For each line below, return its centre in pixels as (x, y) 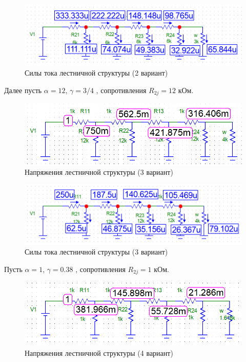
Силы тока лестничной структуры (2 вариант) (96, 73)
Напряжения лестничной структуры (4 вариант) (99, 352)
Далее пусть (23, 90)
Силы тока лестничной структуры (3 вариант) (96, 252)
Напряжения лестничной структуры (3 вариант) (99, 172)
